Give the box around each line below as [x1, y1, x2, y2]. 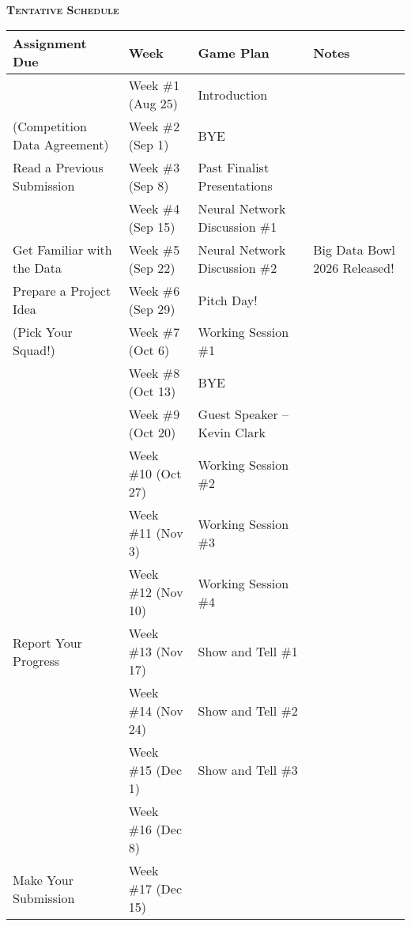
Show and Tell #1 [198, 642, 298, 661]
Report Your [13, 633, 82, 652]
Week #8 [128, 364, 180, 383]
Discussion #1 [198, 217, 277, 236]
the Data [13, 259, 62, 278]
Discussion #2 [198, 259, 277, 278]
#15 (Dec [128, 761, 183, 780]
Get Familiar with [13, 240, 112, 259]
